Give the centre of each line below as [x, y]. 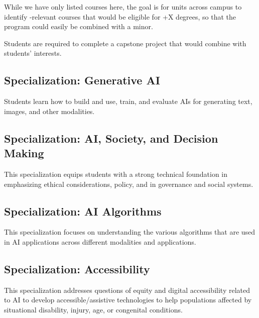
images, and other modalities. [49, 111]
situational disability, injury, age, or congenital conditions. [93, 309]
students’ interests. [33, 53]
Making [24, 153]
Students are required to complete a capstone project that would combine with [125, 43]
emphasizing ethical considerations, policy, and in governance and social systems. [129, 184]
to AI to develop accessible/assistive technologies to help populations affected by [128, 300]
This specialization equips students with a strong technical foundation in [116, 174]
